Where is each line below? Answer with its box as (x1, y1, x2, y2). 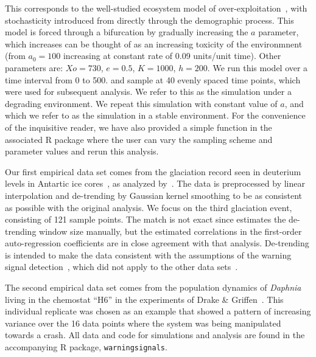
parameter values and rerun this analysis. (5, 145, 159, 158)
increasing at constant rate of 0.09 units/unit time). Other (63, 49, 281, 62)
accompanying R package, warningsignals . (5, 341, 167, 353)
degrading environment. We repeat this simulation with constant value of (5, 97, 278, 109)
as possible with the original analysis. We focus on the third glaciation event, (5, 201, 292, 213)
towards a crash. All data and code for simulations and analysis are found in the (5, 328, 305, 341)
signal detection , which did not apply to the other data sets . (5, 260, 238, 273)
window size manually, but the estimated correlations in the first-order (39, 224, 302, 237)
